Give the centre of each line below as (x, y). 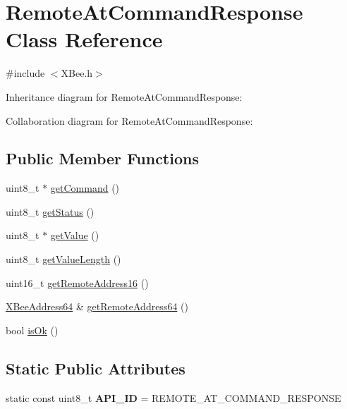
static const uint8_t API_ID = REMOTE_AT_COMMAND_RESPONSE (173, 397)
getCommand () (85, 188)
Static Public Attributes (96, 368)
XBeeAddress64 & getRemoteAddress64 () (97, 306)
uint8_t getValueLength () (63, 259)
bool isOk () (32, 330)
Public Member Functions (102, 158)
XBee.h (77, 73)
